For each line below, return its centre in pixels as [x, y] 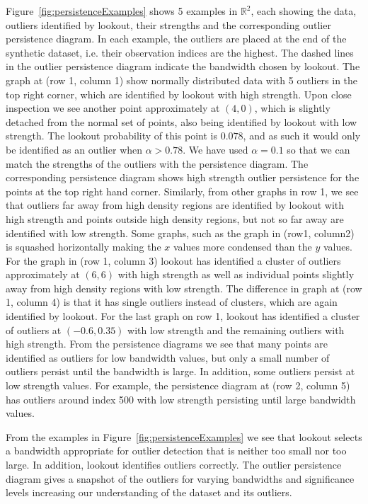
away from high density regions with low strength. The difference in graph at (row [184, 288]
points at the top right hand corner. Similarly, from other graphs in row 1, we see [182, 191]
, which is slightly [292, 108]
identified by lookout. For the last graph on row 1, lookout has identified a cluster [183, 316]
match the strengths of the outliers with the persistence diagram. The [157, 163]
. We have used [215, 149]
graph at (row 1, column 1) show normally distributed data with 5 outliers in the [182, 80]
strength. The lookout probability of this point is [112, 136]
